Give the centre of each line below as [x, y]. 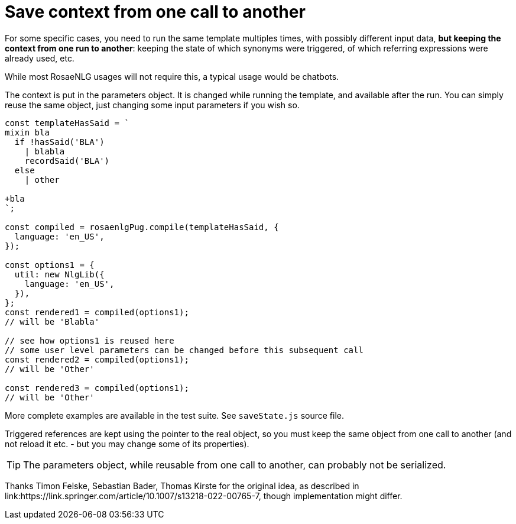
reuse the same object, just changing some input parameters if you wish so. [152, 105]
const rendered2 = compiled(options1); [97, 359]
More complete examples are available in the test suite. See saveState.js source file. [174, 415]
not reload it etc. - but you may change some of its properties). [127, 444]
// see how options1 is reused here [90, 340]
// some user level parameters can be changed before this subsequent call [184, 350]
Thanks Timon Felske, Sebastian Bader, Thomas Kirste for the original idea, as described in [182, 486]
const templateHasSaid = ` [67, 123]
